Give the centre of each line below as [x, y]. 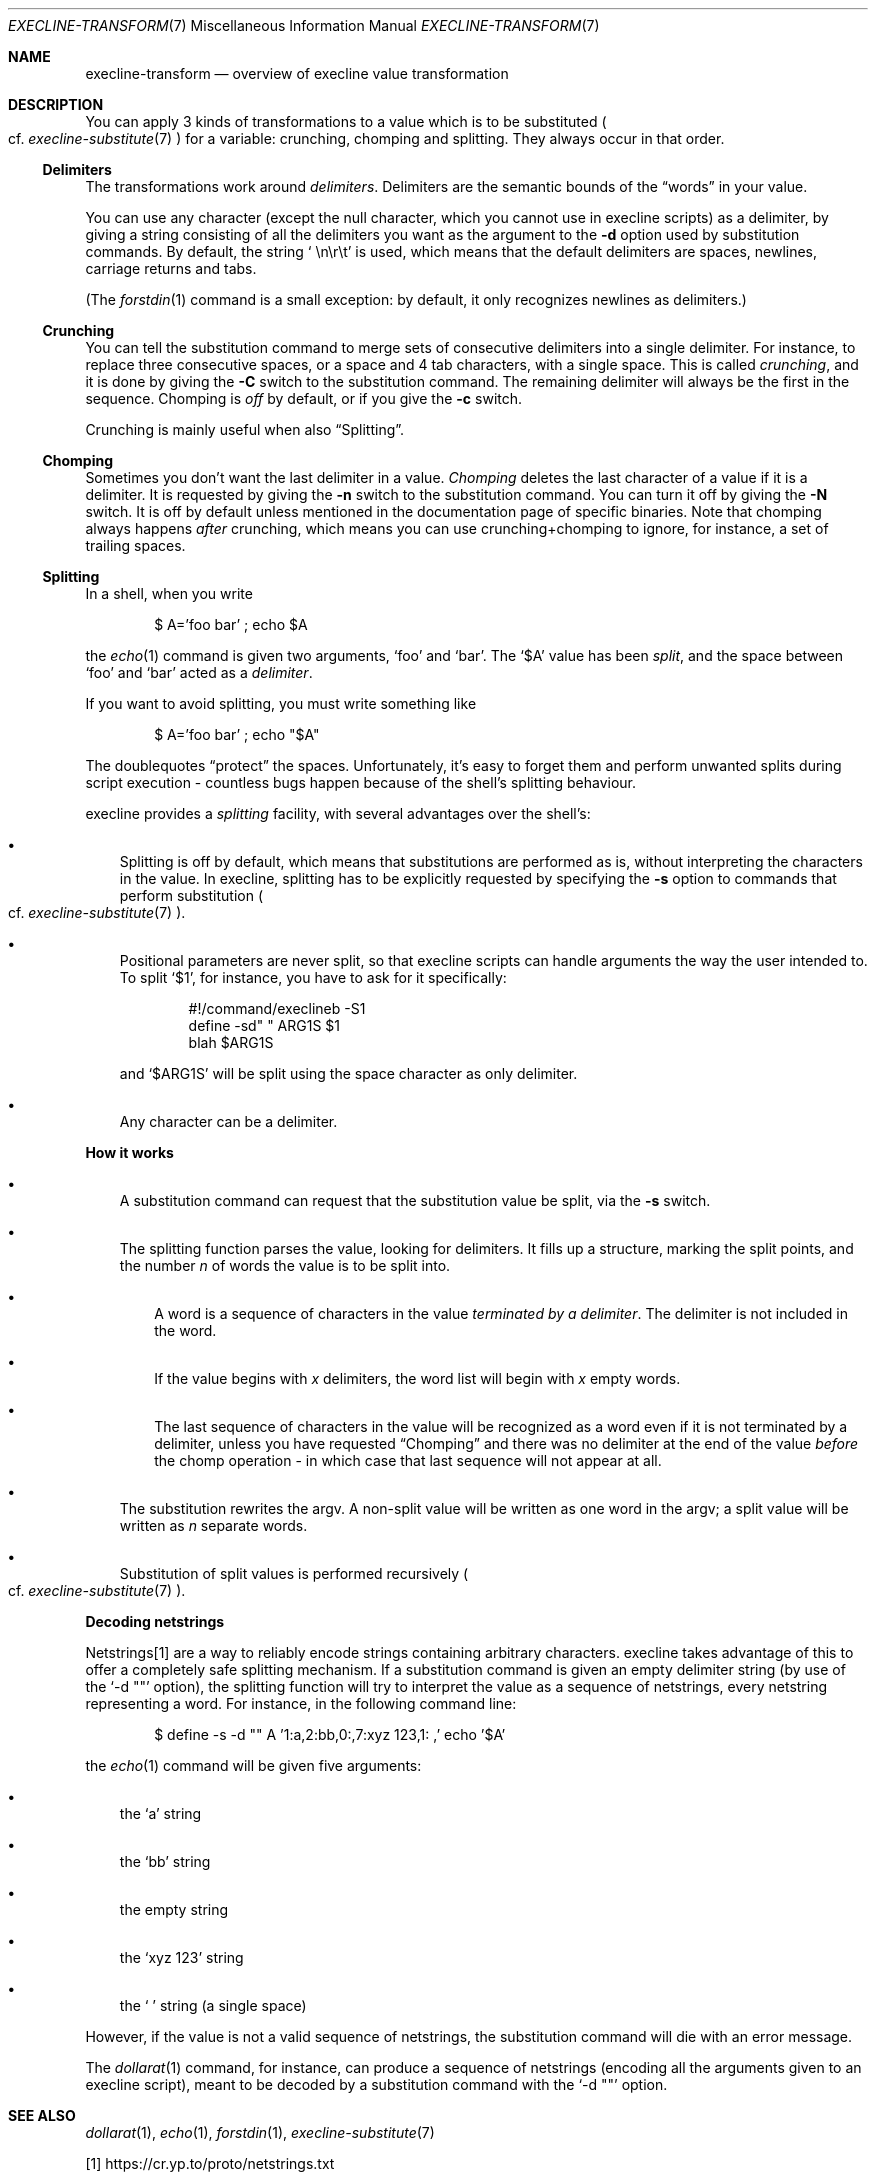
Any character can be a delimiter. [228, 1121]
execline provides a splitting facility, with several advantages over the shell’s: [338, 813]
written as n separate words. [213, 1525]
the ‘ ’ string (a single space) [213, 2005]
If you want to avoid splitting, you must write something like [281, 703]
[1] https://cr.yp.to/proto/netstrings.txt [210, 2163]
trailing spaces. [135, 545]
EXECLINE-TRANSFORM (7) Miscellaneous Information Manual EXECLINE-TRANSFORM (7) [304, 25]
